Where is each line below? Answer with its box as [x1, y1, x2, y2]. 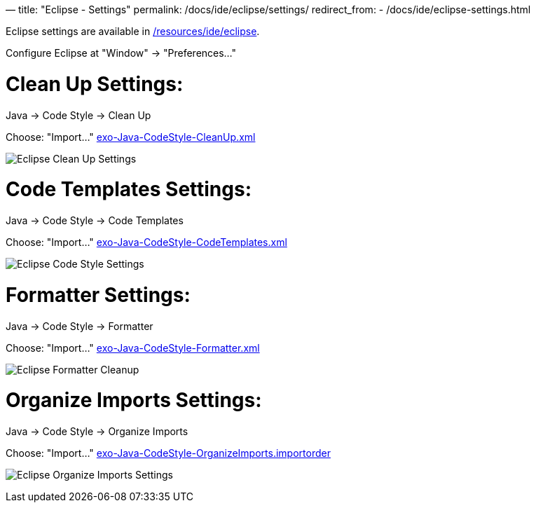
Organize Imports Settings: [6, 388, 262, 413]
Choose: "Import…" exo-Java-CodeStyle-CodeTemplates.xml [6, 236, 287, 248]
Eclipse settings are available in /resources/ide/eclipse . [6, 25, 260, 37]
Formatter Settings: [6, 282, 191, 307]
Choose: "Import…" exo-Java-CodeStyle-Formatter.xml [6, 341, 260, 354]
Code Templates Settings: [6, 177, 252, 202]
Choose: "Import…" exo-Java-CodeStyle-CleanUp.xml [6, 130, 256, 143]
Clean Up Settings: [6, 71, 184, 96]
